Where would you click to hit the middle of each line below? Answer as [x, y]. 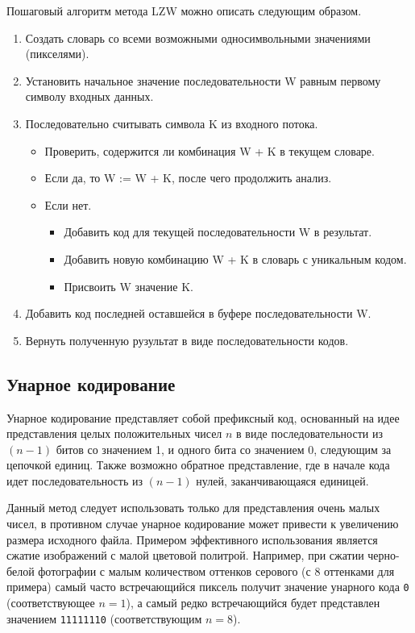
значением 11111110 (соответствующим [104, 618]
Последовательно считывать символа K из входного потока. [172, 123]
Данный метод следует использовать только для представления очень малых [193, 508]
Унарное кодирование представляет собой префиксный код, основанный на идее [203, 417]
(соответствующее [51, 603]
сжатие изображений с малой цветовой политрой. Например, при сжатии [185, 555]
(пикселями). [57, 54]
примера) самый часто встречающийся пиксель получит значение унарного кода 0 [208, 587]
